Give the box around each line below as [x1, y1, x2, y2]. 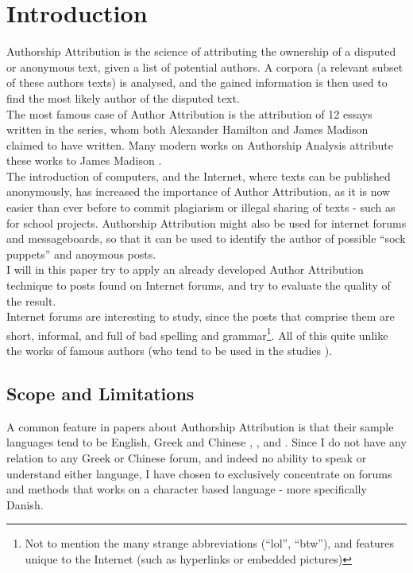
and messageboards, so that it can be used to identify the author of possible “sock [6, 230, 406, 247]
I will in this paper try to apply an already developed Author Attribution [6, 261, 364, 278]
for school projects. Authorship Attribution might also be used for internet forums [6, 214, 407, 231]
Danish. [6, 496, 44, 513]
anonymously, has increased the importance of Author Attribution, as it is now [6, 183, 391, 200]
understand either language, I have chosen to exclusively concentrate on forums [6, 465, 392, 481]
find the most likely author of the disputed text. [6, 89, 240, 106]
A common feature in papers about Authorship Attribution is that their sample [6, 418, 394, 435]
